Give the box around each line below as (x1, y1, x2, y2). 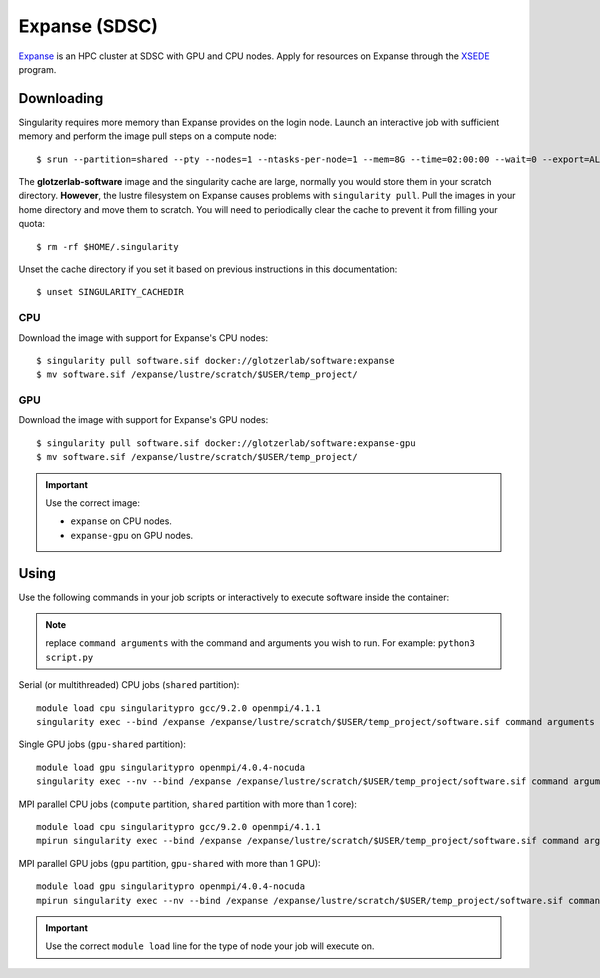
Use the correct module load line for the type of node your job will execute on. (45, 940, 375, 952)
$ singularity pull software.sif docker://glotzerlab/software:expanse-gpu (36, 437, 416, 449)
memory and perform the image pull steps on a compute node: (18, 130, 277, 142)
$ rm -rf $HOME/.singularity (36, 241, 179, 252)
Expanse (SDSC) (18, 15, 159, 37)
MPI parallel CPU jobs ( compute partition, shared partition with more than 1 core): (18, 798, 357, 810)
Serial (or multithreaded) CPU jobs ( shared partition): (18, 679, 240, 691)
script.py (45, 651, 94, 663)
